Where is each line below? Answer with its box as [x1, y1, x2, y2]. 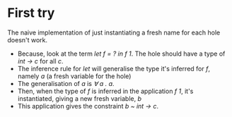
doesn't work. [7, 35, 48, 44]
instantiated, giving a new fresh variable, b [17, 94, 142, 103]
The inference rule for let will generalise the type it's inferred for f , [17, 64, 211, 73]
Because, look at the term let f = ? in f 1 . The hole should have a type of [17, 49, 226, 58]
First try [7, 5, 55, 21]
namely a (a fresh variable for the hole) [17, 72, 132, 80]
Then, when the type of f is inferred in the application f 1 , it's [17, 87, 194, 95]
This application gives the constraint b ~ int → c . [17, 101, 159, 110]
